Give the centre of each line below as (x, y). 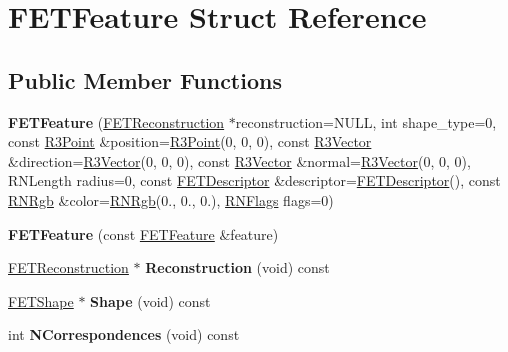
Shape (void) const (150, 300)
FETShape (41, 300)
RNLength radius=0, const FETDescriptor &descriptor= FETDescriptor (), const (254, 180)
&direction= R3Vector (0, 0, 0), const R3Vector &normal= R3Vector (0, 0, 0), (239, 160)
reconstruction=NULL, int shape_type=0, (366, 121)
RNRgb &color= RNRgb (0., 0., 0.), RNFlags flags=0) (171, 199)
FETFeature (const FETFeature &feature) (143, 233)
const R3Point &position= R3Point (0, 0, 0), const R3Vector (190, 141)
